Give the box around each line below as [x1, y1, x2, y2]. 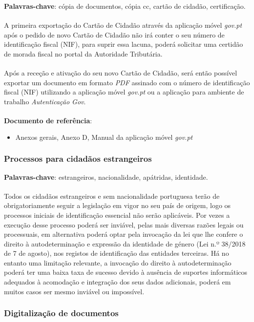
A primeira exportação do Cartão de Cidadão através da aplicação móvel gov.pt [4, 20, 242, 30]
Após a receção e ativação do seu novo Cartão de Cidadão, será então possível [4, 68, 237, 78]
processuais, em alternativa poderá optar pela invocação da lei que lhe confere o [4, 229, 243, 239]
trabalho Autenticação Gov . [4, 96, 86, 106]
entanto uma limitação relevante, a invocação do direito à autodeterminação [4, 257, 232, 267]
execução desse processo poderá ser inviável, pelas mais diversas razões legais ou [4, 219, 244, 229]
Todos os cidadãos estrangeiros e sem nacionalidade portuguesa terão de [4, 190, 220, 201]
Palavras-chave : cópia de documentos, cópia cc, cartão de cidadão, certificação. [4, 1, 246, 11]
